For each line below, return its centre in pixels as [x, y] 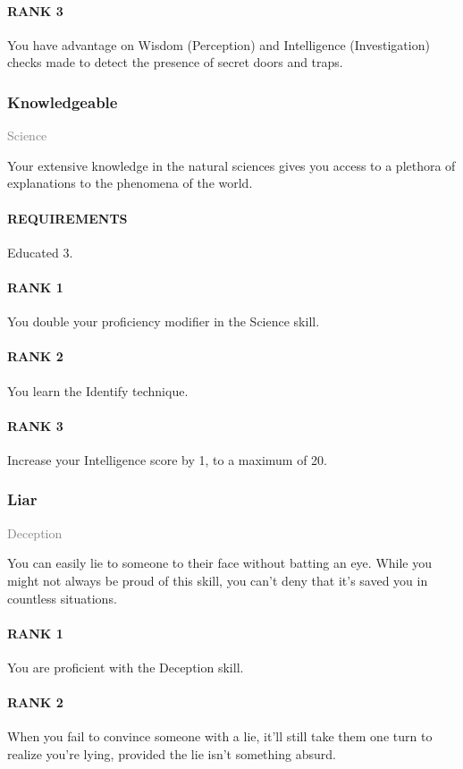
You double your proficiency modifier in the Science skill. [164, 321]
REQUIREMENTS [67, 218]
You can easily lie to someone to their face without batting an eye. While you [220, 563]
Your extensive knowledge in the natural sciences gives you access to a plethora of [231, 165]
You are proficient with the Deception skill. [126, 667]
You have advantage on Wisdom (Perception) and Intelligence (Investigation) [219, 44]
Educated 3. [40, 252]
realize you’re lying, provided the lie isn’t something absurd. [172, 753]
